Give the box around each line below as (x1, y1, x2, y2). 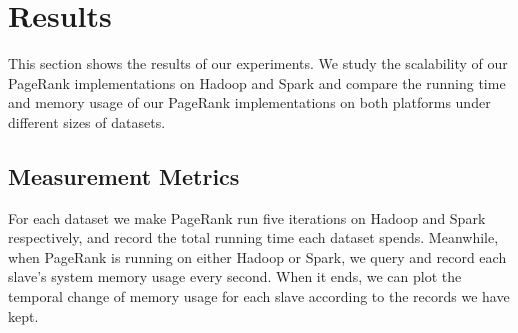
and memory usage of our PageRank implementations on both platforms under (8, 92, 491, 113)
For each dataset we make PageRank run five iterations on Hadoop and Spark (8, 207, 486, 228)
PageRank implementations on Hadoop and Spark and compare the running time (8, 72, 506, 93)
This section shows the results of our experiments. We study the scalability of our (8, 53, 508, 74)
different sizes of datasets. (8, 111, 166, 132)
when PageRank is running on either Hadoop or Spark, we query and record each (8, 246, 507, 267)
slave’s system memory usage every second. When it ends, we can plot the (8, 266, 462, 287)
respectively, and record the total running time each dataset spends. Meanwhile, (8, 227, 499, 248)
